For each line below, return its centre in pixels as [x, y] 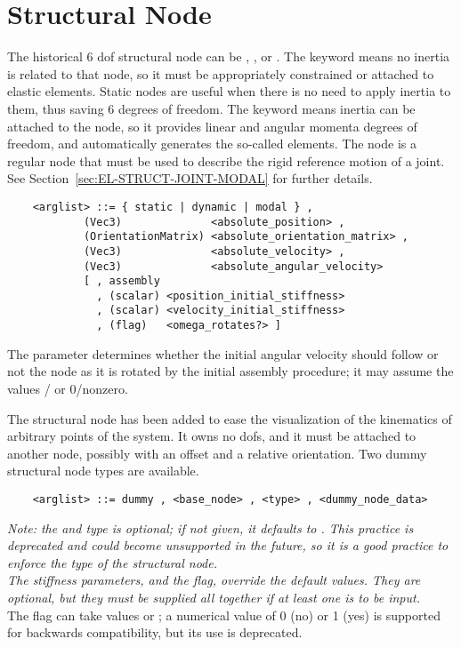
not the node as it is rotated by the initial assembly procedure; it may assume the [230, 371]
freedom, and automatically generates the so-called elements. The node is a [212, 144]
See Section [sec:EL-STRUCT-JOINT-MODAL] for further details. [190, 178]
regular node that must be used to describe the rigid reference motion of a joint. [226, 160]
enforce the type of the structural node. [112, 562]
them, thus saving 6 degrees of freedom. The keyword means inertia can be [211, 108]
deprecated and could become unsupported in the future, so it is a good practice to [228, 545]
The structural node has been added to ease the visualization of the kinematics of [230, 418]
